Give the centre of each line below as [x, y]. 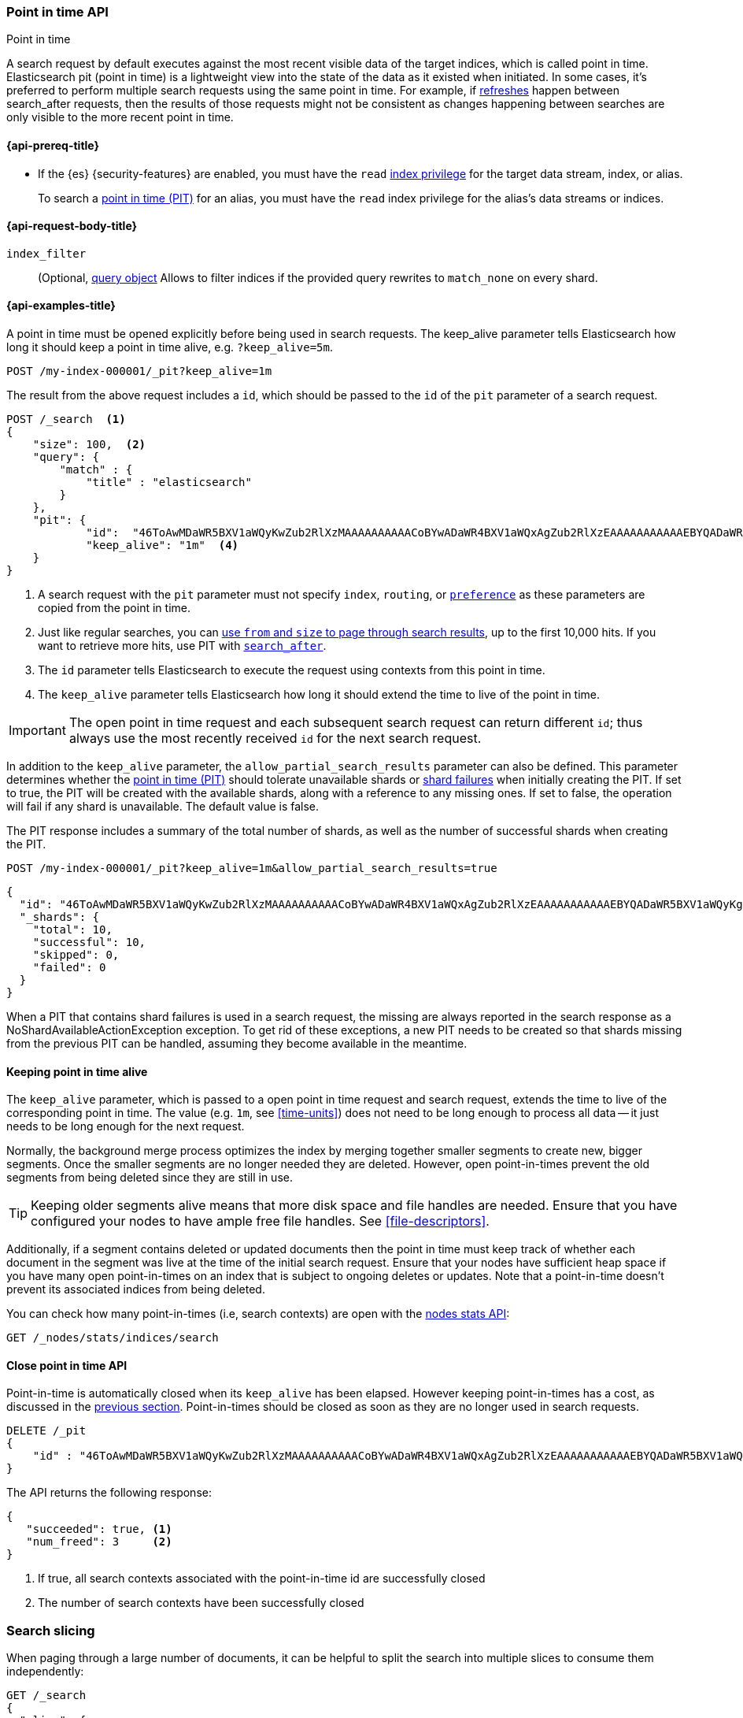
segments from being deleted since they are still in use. [150, 1178]
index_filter [46, 253]
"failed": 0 [69, 968]
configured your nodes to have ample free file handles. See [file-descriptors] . [260, 1221]
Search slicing [51, 1630]
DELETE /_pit [46, 1431]
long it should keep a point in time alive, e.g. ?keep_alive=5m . [170, 347]
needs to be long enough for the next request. [126, 1126]
